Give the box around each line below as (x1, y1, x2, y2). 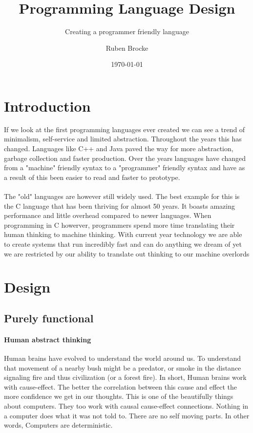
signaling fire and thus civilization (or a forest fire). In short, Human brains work (4, 372, 247, 382)
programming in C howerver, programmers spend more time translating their (4, 219, 235, 230)
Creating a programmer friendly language (65, 26, 189, 37)
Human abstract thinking (4, 334, 91, 344)
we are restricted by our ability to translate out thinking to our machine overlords (4, 248, 250, 258)
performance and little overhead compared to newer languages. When (4, 210, 211, 220)
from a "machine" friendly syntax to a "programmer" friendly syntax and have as (4, 162, 245, 173)
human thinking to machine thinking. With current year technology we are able (4, 229, 242, 239)
